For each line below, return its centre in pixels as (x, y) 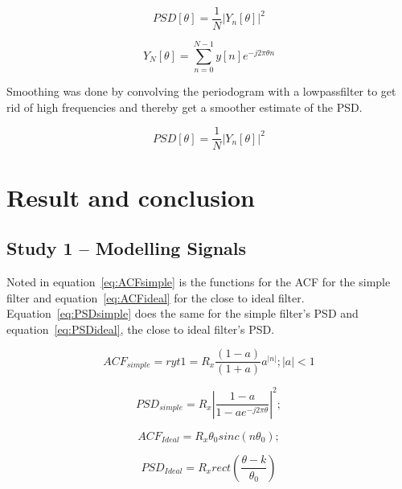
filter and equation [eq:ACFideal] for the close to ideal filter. (156, 297)
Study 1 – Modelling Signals (127, 248)
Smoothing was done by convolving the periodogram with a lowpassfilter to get (201, 91)
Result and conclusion (131, 197)
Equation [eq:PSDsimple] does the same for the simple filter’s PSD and (183, 313)
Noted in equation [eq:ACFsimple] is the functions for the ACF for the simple (199, 282)
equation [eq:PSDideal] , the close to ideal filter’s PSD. (141, 329)
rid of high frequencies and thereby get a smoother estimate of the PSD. (185, 107)
